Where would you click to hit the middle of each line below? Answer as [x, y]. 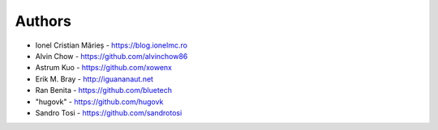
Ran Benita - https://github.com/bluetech [104, 90]
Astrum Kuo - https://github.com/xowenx [104, 68]
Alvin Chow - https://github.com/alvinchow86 [112, 56]
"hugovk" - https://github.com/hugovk [99, 102]
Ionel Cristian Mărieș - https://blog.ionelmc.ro [112, 45]
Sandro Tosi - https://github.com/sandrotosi [109, 112]
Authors [43, 21]
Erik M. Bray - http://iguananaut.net [94, 79]
